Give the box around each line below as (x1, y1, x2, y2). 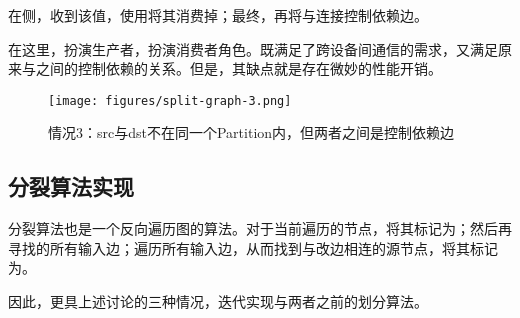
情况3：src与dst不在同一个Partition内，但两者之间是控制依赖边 (48, 122, 455, 143)
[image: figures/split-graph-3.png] (48, 93, 292, 108)
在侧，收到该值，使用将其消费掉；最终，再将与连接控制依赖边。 (8, 5, 428, 25)
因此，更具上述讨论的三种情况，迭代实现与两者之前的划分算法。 (8, 291, 428, 312)
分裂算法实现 (8, 171, 134, 202)
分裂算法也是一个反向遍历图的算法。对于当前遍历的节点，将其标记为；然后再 (8, 218, 512, 239)
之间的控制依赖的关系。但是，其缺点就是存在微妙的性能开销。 (35, 58, 442, 79)
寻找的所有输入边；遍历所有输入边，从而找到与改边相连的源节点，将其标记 (8, 237, 498, 258)
